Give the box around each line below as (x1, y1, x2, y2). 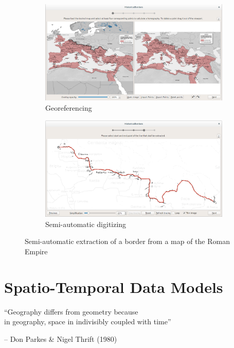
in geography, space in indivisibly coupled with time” (4, 316, 171, 327)
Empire (25, 246, 48, 256)
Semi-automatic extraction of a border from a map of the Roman (25, 236, 230, 247)
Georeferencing (45, 102, 92, 113)
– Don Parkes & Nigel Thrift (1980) (4, 333, 117, 344)
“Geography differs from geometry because (4, 306, 138, 317)
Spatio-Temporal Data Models (4, 276, 223, 297)
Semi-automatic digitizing (45, 218, 127, 229)
